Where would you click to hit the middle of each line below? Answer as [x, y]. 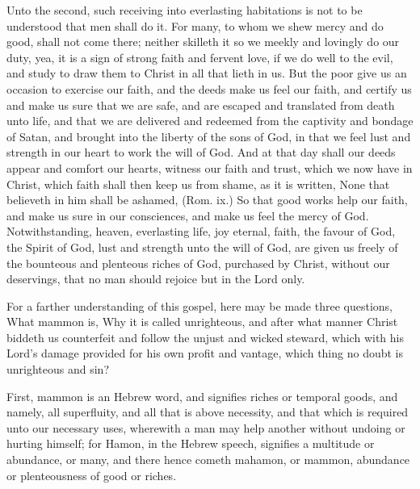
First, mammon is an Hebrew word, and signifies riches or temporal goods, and [202, 396]
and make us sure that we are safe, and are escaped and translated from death [201, 104]
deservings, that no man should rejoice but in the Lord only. [156, 279]
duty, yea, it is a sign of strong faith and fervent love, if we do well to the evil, [200, 57]
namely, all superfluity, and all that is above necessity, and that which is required [208, 412]
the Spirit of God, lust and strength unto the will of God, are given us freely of [202, 247]
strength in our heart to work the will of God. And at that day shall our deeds [201, 152]
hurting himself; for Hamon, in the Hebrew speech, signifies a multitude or [191, 443]
